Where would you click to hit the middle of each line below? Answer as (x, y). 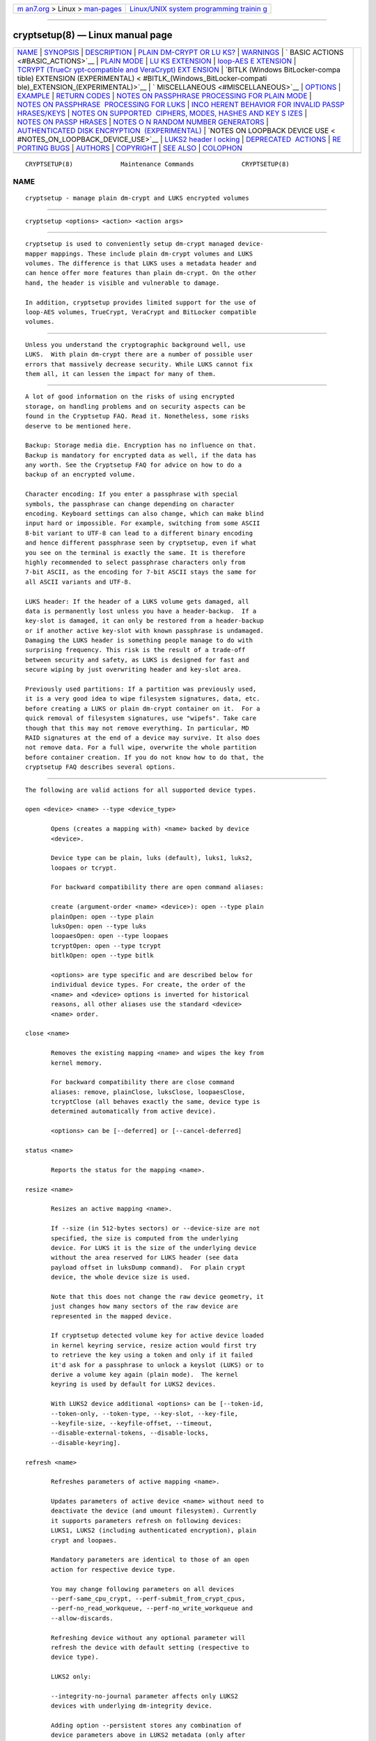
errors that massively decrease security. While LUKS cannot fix (139, 364)
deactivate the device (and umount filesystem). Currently (154, 1511)
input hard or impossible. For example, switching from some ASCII (143, 523)
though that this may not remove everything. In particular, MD (138, 728)
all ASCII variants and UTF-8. (79, 582)
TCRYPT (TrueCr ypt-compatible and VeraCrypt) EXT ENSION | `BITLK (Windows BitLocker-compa (179, 70)
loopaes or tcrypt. (84, 868)
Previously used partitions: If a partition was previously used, (141, 689)
